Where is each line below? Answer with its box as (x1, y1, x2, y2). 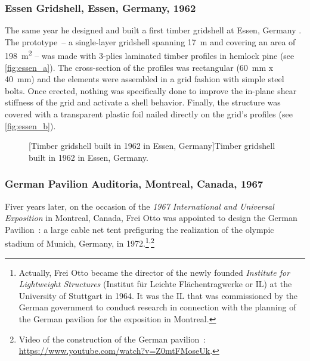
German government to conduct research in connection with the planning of (18, 301, 296, 313)
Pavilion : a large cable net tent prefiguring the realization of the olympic (5, 223, 274, 235)
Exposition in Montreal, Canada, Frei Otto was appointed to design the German (5, 211, 297, 224)
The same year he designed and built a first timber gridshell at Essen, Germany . (5, 24, 302, 36)
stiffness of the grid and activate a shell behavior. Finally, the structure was (5, 96, 281, 108)
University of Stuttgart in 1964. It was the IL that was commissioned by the (18, 289, 298, 301)
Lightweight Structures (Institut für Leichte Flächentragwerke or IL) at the (18, 278, 292, 290)
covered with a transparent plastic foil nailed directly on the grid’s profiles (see (5, 108, 293, 120)
